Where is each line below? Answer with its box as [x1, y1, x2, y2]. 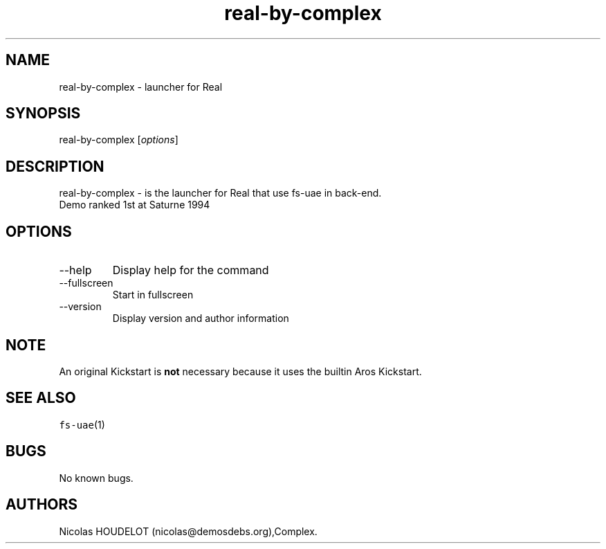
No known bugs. [59, 471, 134, 484]
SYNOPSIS [6, 105, 81, 123]
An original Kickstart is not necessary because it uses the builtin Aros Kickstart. [59, 365, 422, 377]
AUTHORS [6, 496, 78, 514]
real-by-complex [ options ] [59, 134, 178, 146]
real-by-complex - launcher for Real [59, 80, 223, 93]
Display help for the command [112, 263, 269, 278]
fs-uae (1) [59, 418, 105, 431]
